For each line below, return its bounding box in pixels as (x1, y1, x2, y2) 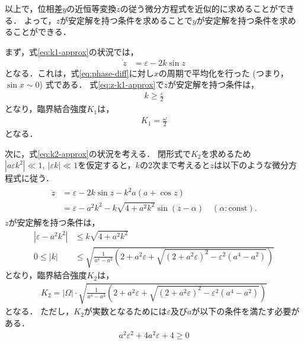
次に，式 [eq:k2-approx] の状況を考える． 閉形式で (5, 147, 191, 159)
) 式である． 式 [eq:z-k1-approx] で (39, 78, 164, 91)
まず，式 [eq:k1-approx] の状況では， (5, 45, 139, 57)
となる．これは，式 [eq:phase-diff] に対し (5, 66, 154, 79)
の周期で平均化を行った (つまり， (158, 66, 289, 79)
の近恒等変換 (66, 2, 117, 14)
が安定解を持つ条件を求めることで (60, 14, 193, 26)
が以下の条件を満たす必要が (191, 305, 300, 317)
